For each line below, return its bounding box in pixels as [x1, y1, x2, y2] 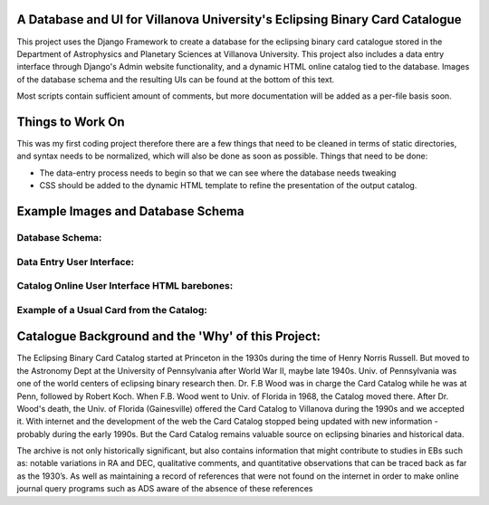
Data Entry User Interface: [16, 255, 135, 268]
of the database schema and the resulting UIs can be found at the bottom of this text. [16, 73, 335, 85]
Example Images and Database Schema [16, 204, 244, 219]
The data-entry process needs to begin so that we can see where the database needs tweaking [39, 167, 397, 178]
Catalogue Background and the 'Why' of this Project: [16, 329, 321, 344]
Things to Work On [16, 114, 126, 129]
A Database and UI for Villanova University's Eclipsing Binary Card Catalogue [16, 12, 462, 27]
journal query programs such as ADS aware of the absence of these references [16, 483, 313, 494]
